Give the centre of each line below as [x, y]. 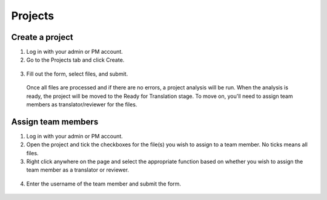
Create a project [42, 37]
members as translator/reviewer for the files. [82, 105]
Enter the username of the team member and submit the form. [104, 184]
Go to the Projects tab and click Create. [75, 60]
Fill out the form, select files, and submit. [77, 74]
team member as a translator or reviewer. [78, 170]
